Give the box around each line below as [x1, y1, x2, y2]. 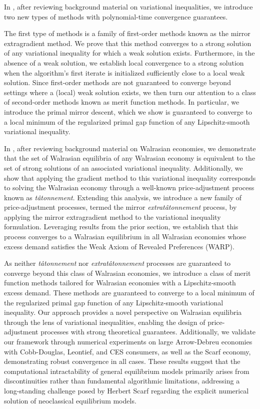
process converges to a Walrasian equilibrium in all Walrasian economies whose [4, 231, 246, 242]
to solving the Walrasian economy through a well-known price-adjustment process [4, 182, 254, 193]
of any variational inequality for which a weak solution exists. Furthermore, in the [4, 48, 255, 58]
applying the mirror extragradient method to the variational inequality [4, 211, 221, 222]
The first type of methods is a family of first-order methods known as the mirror [4, 28, 250, 39]
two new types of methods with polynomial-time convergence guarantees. [4, 11, 228, 22]
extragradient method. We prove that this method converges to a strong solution [4, 38, 251, 48]
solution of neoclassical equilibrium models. [4, 395, 136, 405]
